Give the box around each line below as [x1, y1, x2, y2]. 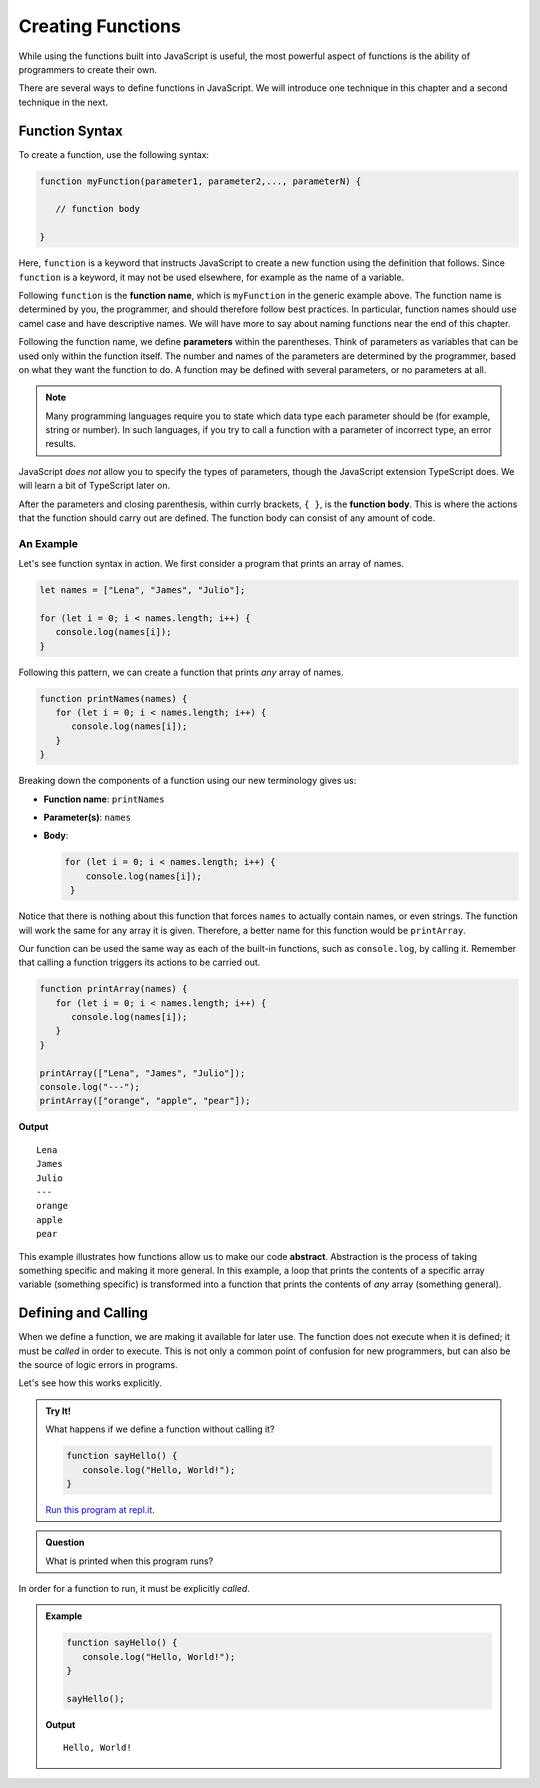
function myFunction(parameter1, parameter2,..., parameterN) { [39, 175, 362, 187]
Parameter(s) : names [43, 811, 132, 823]
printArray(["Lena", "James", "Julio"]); [39, 1067, 246, 1079]
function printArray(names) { [39, 983, 188, 995]
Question [45, 1536, 85, 1549]
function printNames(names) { [39, 693, 188, 704]
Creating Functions [18, 15, 182, 37]
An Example [18, 536, 79, 550]
